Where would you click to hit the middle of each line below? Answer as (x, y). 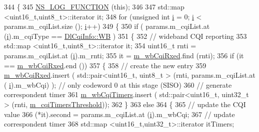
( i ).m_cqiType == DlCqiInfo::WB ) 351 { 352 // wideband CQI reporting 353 (125, 36)
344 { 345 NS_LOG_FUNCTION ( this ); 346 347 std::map (94, 6)
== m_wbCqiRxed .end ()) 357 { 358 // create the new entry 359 (105, 65)
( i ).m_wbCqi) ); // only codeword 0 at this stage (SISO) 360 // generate (118, 84)
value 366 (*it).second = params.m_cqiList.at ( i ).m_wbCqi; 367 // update (119, 114)
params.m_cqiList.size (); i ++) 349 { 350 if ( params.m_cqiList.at (107, 26)
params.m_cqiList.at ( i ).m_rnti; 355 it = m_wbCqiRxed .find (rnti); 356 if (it (124, 55)
